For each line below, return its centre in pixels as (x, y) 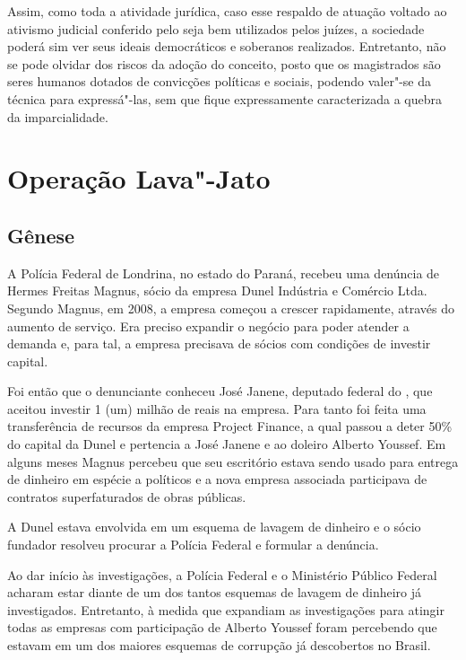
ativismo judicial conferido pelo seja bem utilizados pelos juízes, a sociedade (216, 28)
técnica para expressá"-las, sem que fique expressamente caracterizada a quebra (224, 98)
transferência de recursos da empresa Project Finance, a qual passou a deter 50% (230, 426)
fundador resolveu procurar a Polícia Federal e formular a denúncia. (193, 545)
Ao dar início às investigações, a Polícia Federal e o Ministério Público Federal (222, 574)
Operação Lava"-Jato (139, 178)
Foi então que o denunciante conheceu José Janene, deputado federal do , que (220, 391)
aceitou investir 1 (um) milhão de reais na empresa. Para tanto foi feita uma (217, 408)
